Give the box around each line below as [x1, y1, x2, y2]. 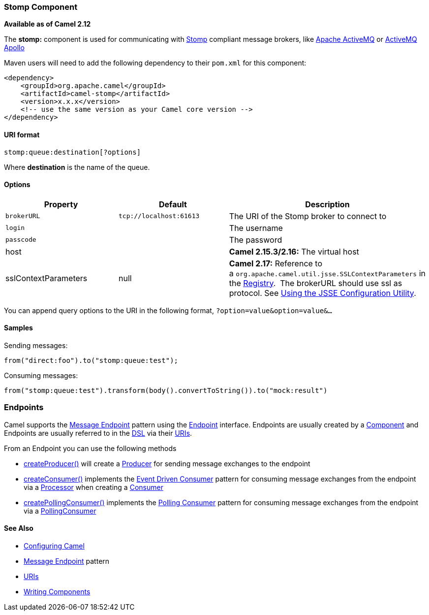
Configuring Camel [24, 542, 85, 550]
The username [229, 223, 283, 233]
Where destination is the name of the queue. [4, 162, 150, 171]
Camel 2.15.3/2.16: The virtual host [229, 246, 359, 257]
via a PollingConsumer [24, 506, 96, 515]
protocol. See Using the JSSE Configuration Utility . [229, 288, 416, 298]
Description [305, 199, 350, 209]
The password [229, 234, 282, 245]
